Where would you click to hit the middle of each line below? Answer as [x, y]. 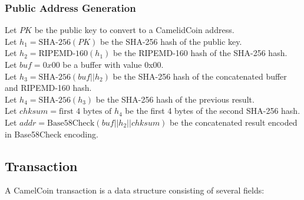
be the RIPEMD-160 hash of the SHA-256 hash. [200, 53]
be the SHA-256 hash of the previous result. [175, 99]
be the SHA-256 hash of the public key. [171, 41]
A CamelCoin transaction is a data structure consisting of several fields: [135, 190]
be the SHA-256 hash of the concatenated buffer [200, 76]
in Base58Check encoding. [52, 134]
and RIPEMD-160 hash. [48, 88]
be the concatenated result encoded [234, 122]
